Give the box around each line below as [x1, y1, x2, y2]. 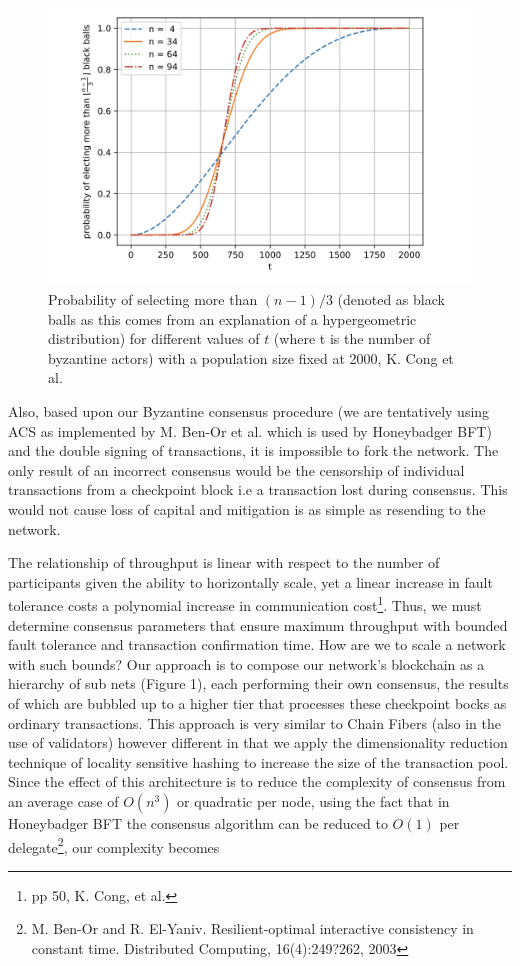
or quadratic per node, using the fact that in [177, 790, 450, 811]
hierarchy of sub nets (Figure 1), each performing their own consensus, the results [8, 673, 509, 694]
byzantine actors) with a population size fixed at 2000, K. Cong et [48, 347, 454, 368]
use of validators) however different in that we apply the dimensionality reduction [8, 732, 508, 753]
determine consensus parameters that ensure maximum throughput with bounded [8, 614, 508, 635]
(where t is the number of [273, 328, 431, 349]
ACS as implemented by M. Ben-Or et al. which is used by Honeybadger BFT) [8, 420, 492, 441]
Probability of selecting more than [48, 289, 258, 310]
